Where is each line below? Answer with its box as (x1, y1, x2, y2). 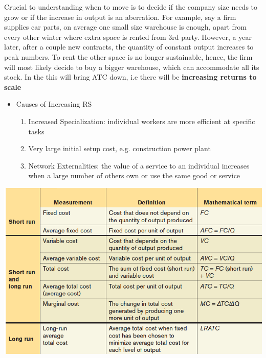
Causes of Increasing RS (16, 99, 92, 109)
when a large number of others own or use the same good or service (28, 170, 240, 181)
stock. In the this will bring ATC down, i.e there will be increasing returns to (4, 71, 257, 82)
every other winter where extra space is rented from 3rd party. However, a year (4, 31, 252, 42)
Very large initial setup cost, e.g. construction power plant (28, 143, 211, 154)
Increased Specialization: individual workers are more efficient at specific (28, 115, 255, 126)
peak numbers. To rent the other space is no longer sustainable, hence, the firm (4, 51, 253, 62)
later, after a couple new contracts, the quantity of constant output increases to (4, 41, 254, 52)
